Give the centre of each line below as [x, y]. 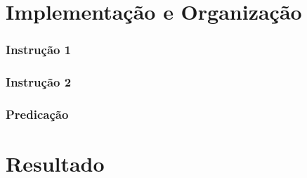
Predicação [37, 114]
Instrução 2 [39, 82]
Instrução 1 [39, 50]
